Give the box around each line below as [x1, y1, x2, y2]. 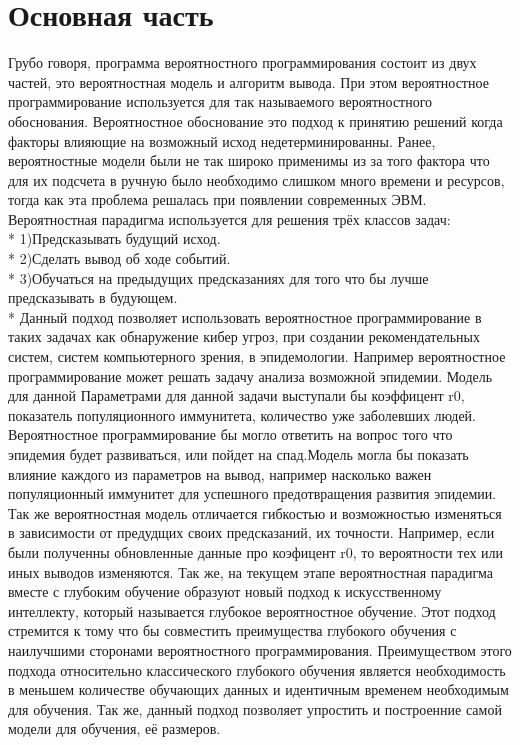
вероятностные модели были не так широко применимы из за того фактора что [8, 150, 490, 171]
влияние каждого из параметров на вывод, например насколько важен [8, 463, 432, 484]
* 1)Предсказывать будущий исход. [8, 228, 221, 249]
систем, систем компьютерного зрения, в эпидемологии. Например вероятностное [8, 346, 506, 367]
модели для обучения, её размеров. [8, 718, 221, 739]
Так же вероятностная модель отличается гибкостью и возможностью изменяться [8, 502, 502, 523]
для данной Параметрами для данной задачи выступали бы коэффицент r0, [8, 385, 465, 406]
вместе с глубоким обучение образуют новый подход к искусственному [8, 581, 442, 602]
